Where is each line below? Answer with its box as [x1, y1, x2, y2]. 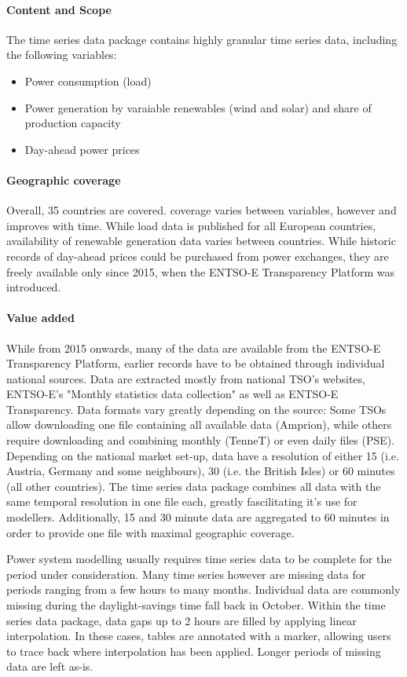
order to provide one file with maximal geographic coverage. [6, 524, 295, 540]
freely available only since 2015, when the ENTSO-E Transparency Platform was [6, 263, 395, 280]
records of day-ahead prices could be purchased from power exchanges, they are [6, 247, 389, 264]
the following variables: [6, 46, 117, 63]
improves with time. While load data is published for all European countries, [6, 217, 376, 233]
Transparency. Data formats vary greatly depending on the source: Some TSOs [6, 401, 387, 417]
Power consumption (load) [24, 72, 152, 89]
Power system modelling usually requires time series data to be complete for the [6, 551, 392, 567]
